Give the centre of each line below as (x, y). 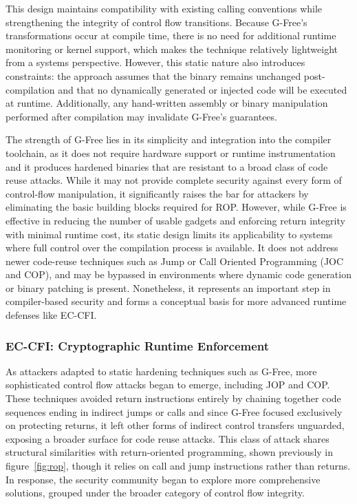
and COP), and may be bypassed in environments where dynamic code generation (178, 274)
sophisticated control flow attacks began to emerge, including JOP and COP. (168, 385)
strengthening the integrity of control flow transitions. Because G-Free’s (156, 22)
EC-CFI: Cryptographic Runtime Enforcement (138, 345)
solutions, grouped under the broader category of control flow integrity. (155, 493)
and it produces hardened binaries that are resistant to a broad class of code (167, 166)
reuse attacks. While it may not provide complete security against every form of (174, 180)
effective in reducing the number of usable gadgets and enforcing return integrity (175, 220)
